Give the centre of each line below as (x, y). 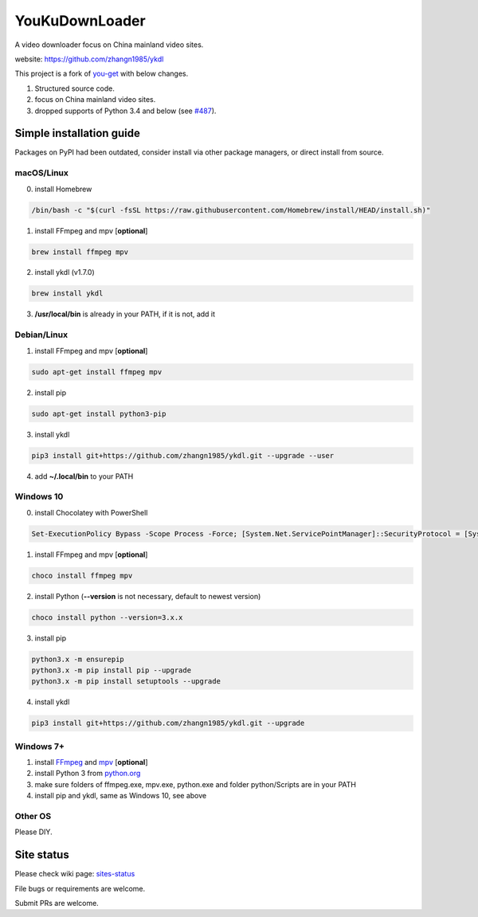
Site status (42, 855)
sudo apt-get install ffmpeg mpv (97, 372)
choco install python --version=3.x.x (107, 617)
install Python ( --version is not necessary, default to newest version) (148, 596)
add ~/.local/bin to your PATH (84, 476)
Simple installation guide (78, 133)
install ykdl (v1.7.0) (65, 272)
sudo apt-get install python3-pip (99, 413)
